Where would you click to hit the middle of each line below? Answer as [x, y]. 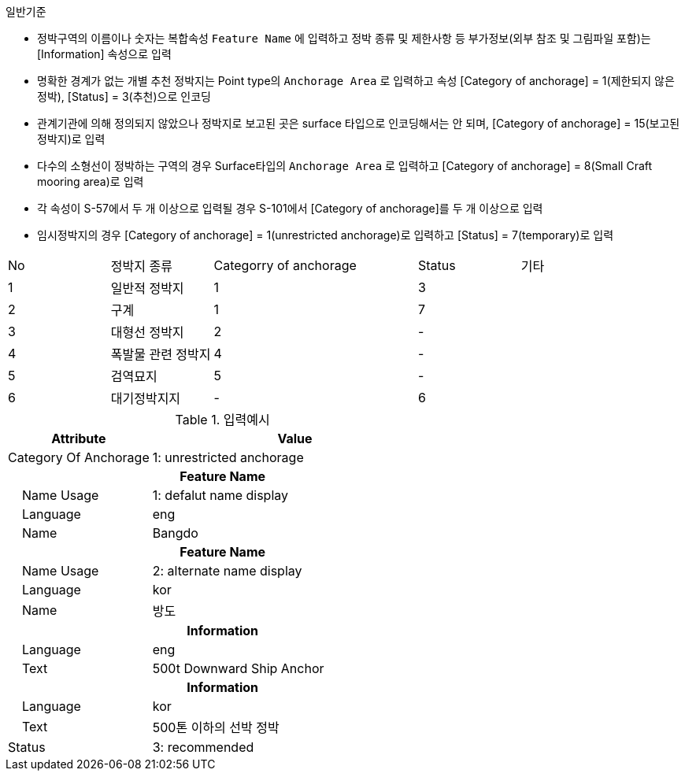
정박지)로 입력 [71, 139]
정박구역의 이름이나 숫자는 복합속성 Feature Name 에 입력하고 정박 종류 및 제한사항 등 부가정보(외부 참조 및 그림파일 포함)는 [344, 38]
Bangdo [175, 533]
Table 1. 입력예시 [222, 420]
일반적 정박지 [147, 288]
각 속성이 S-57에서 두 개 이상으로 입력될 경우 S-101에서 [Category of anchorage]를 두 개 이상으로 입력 [290, 208]
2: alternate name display [227, 571]
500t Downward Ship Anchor [238, 668]
